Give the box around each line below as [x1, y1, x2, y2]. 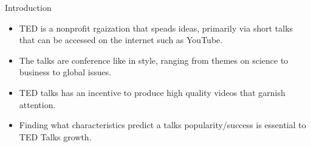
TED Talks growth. [19, 130, 92, 143]
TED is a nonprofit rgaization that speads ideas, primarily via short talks [19, 21, 293, 34]
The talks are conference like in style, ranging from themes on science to [19, 53, 289, 66]
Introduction [5, 1, 52, 13]
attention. [19, 98, 56, 111]
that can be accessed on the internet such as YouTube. [19, 33, 223, 46]
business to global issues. [19, 66, 112, 78]
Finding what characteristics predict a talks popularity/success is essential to [19, 118, 306, 131]
